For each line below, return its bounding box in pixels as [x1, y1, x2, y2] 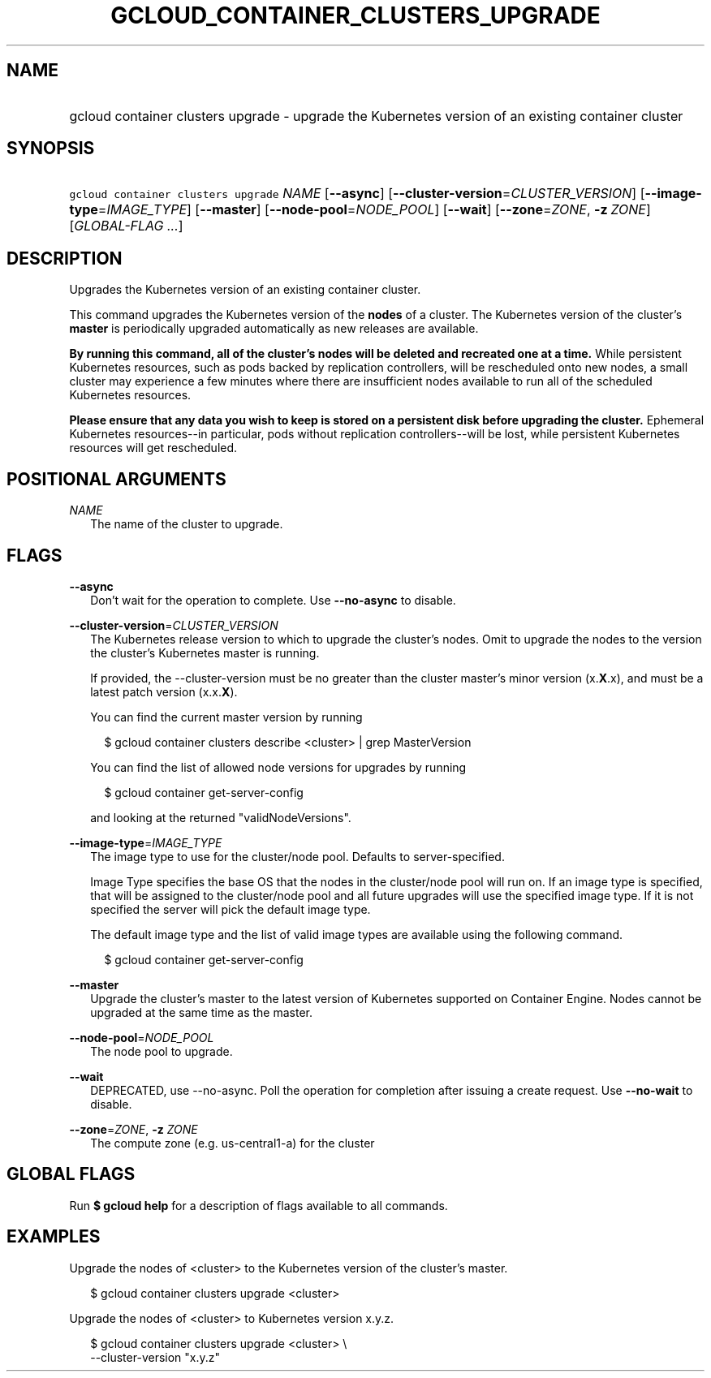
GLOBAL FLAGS [6, 1164, 136, 1185]
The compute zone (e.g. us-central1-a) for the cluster [90, 1135, 375, 1150]
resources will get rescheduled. [69, 441, 238, 455]
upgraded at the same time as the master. [90, 1005, 312, 1019]
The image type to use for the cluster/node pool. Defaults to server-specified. [90, 849, 505, 863]
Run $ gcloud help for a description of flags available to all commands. [69, 1198, 448, 1212]
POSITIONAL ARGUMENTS [6, 468, 226, 489]
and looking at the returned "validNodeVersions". [90, 810, 351, 825]
